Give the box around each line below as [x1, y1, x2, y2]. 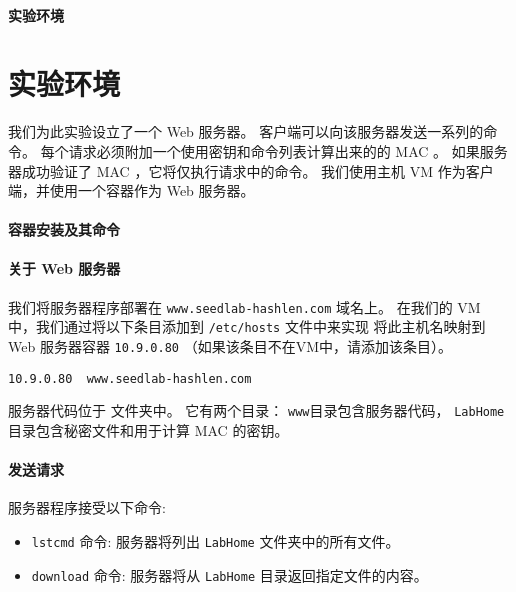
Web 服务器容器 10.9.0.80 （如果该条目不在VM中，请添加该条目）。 [8, 335, 452, 356]
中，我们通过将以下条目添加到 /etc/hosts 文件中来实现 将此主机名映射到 [8, 316, 486, 337]
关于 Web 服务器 [8, 258, 121, 279]
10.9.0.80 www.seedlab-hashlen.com [8, 371, 252, 386]
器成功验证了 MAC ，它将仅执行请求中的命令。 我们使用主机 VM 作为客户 [8, 160, 494, 181]
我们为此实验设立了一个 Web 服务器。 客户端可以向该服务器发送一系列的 [8, 121, 484, 142]
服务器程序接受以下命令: [8, 497, 166, 518]
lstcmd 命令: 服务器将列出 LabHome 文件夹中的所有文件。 [31, 530, 400, 551]
